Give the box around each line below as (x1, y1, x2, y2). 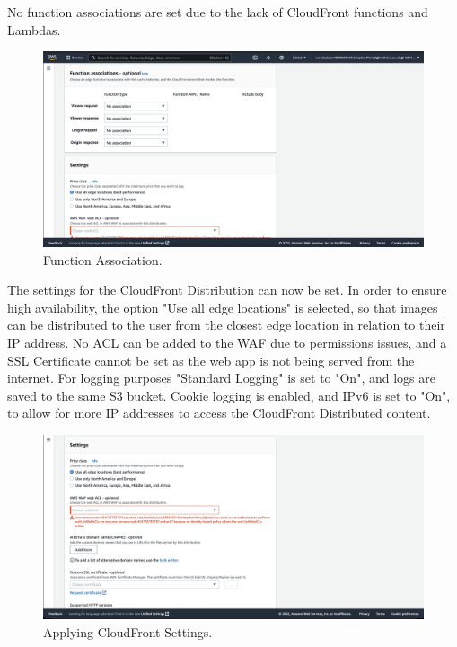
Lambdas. (7, 20, 61, 39)
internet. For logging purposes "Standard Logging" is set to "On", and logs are (7, 368, 435, 387)
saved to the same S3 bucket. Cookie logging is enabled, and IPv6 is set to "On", (7, 386, 451, 404)
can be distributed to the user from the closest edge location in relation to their (7, 315, 445, 334)
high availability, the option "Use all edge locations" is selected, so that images (7, 297, 438, 316)
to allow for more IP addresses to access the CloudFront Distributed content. (7, 403, 431, 422)
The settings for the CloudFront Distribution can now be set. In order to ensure (7, 280, 447, 299)
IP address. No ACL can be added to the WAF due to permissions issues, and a (7, 332, 447, 351)
